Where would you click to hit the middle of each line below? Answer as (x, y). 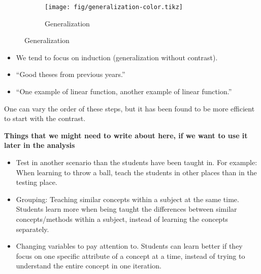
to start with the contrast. (45, 118)
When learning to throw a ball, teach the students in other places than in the (136, 172)
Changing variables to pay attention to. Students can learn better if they (129, 246)
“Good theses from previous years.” (71, 74)
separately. (32, 229)
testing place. (37, 182)
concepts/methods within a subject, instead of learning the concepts (122, 219)
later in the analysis (40, 145)
